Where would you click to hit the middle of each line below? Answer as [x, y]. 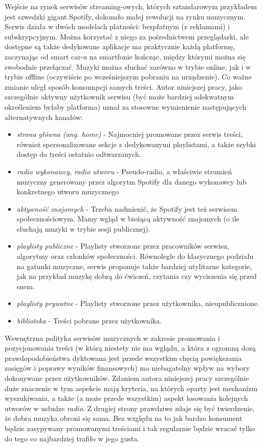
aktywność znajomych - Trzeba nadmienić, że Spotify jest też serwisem [127, 208]
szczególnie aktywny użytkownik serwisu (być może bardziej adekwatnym [119, 97]
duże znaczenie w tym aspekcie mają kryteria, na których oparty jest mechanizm [131, 388]
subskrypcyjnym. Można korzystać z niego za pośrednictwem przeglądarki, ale [127, 36]
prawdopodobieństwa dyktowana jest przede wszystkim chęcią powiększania [123, 358]
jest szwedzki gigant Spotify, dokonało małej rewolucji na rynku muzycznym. [125, 16]
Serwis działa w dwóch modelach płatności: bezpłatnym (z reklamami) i [117, 26]
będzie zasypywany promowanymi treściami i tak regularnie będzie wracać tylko [130, 428]
